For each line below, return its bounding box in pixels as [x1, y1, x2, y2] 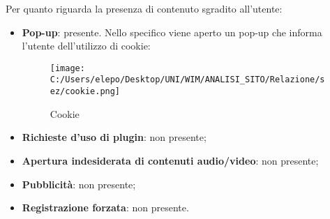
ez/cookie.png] [50, 86, 121, 97]
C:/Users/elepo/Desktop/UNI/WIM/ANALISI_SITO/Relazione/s [50, 75, 325, 85]
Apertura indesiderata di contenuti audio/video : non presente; [22, 153, 319, 167]
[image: [50, 63, 85, 73]
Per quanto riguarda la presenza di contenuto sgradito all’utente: [6, 1, 283, 15]
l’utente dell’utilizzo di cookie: [22, 38, 151, 53]
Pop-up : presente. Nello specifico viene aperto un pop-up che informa [22, 24, 322, 39]
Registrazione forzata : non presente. [22, 200, 189, 215]
